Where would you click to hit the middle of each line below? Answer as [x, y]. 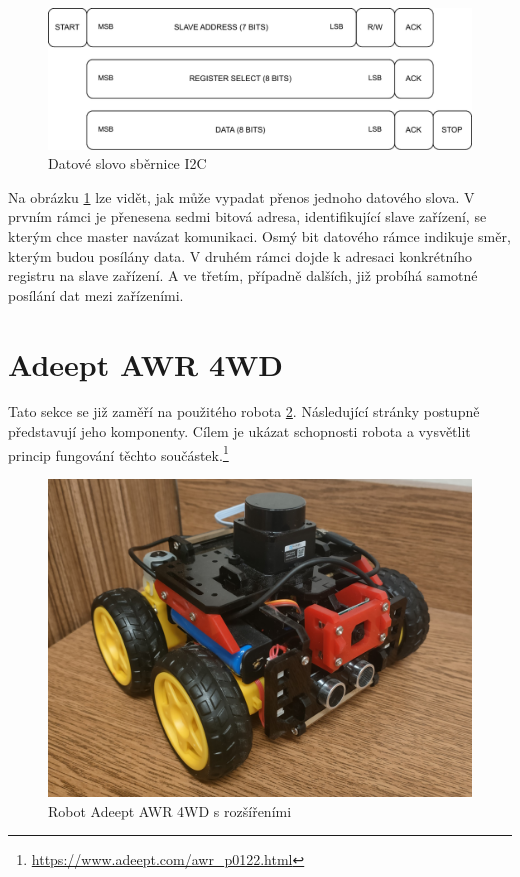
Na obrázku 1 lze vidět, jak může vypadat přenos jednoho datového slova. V [241, 196]
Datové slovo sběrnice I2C [127, 163]
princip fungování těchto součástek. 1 [118, 453]
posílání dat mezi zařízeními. [96, 294]
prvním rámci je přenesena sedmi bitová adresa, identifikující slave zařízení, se [247, 216]
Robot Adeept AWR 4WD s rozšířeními [170, 810]
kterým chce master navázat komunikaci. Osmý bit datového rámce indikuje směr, [259, 235]
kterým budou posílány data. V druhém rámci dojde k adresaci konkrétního [240, 255]
